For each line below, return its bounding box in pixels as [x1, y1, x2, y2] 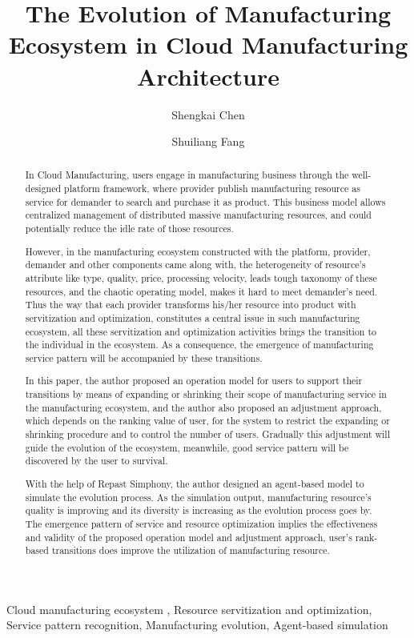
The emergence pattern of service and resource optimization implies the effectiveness [25, 516, 378, 530]
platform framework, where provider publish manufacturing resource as [64, 182, 360, 195]
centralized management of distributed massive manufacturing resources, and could [25, 208, 372, 222]
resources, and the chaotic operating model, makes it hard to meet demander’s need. [25, 284, 378, 298]
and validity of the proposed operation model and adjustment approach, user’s [25, 530, 352, 544]
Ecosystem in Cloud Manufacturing [8, 28, 408, 61]
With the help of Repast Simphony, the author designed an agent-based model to [25, 476, 364, 490]
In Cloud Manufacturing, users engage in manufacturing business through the [25, 168, 349, 182]
